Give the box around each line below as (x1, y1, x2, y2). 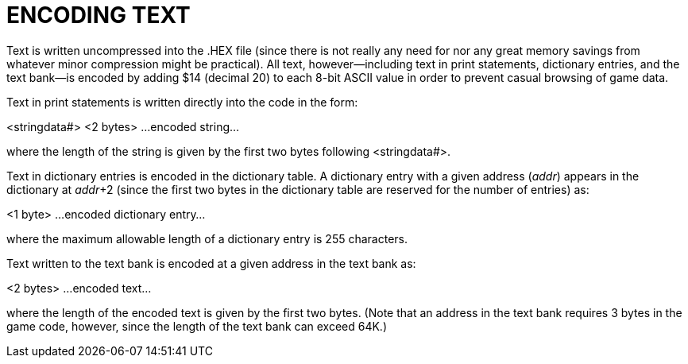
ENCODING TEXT (6, 2, 191, 29)
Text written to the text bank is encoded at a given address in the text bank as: (6, 256, 416, 270)
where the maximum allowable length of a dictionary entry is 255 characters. (6, 231, 408, 246)
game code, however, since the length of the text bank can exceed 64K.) (6, 319, 388, 333)
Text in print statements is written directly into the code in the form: (6, 95, 358, 109)
